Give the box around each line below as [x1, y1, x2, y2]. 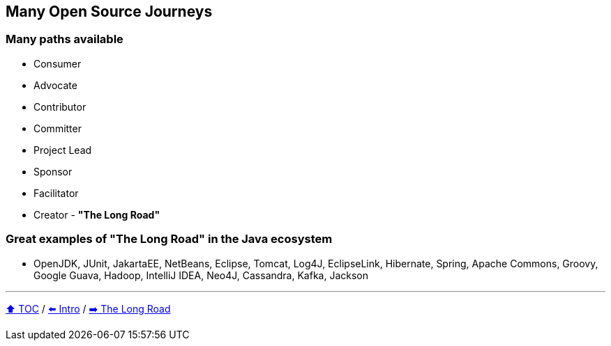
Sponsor [33, 165, 73, 178]
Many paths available [6, 32, 123, 47]
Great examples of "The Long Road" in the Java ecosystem [6, 232, 333, 246]
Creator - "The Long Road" [33, 208, 160, 221]
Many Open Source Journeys [6, 3, 213, 20]
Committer [33, 122, 82, 134]
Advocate [33, 79, 77, 91]
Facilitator [33, 187, 79, 199]
